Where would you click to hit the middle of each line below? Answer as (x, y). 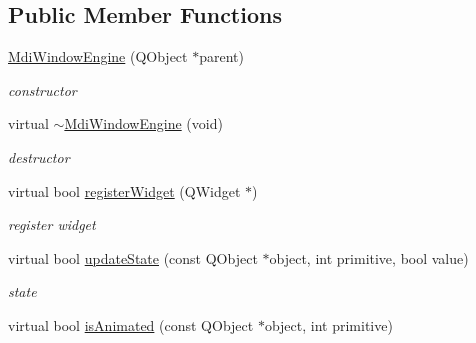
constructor (42, 89)
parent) (221, 56)
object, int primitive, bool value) (369, 257)
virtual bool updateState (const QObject (133, 257)
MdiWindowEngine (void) (143, 123)
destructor (39, 156)
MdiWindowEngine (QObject (98, 56)
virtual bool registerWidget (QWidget (124, 190)
